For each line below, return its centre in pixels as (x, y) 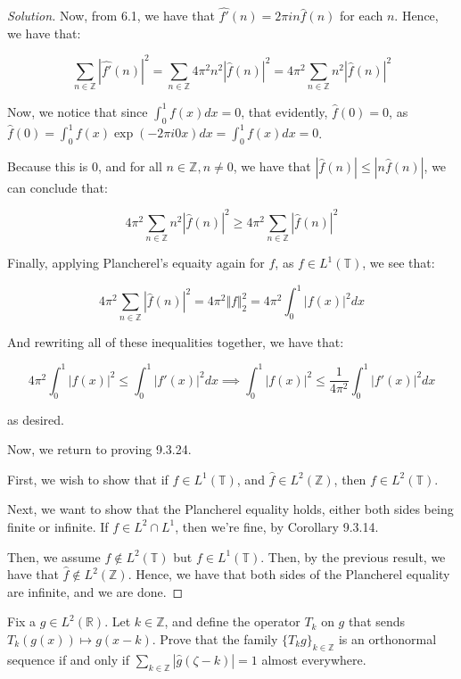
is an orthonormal (387, 638)
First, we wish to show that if (88, 479)
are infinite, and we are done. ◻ (95, 591)
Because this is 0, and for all (85, 166)
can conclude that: (58, 187)
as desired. (36, 419)
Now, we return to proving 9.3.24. (99, 449)
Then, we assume (54, 556)
